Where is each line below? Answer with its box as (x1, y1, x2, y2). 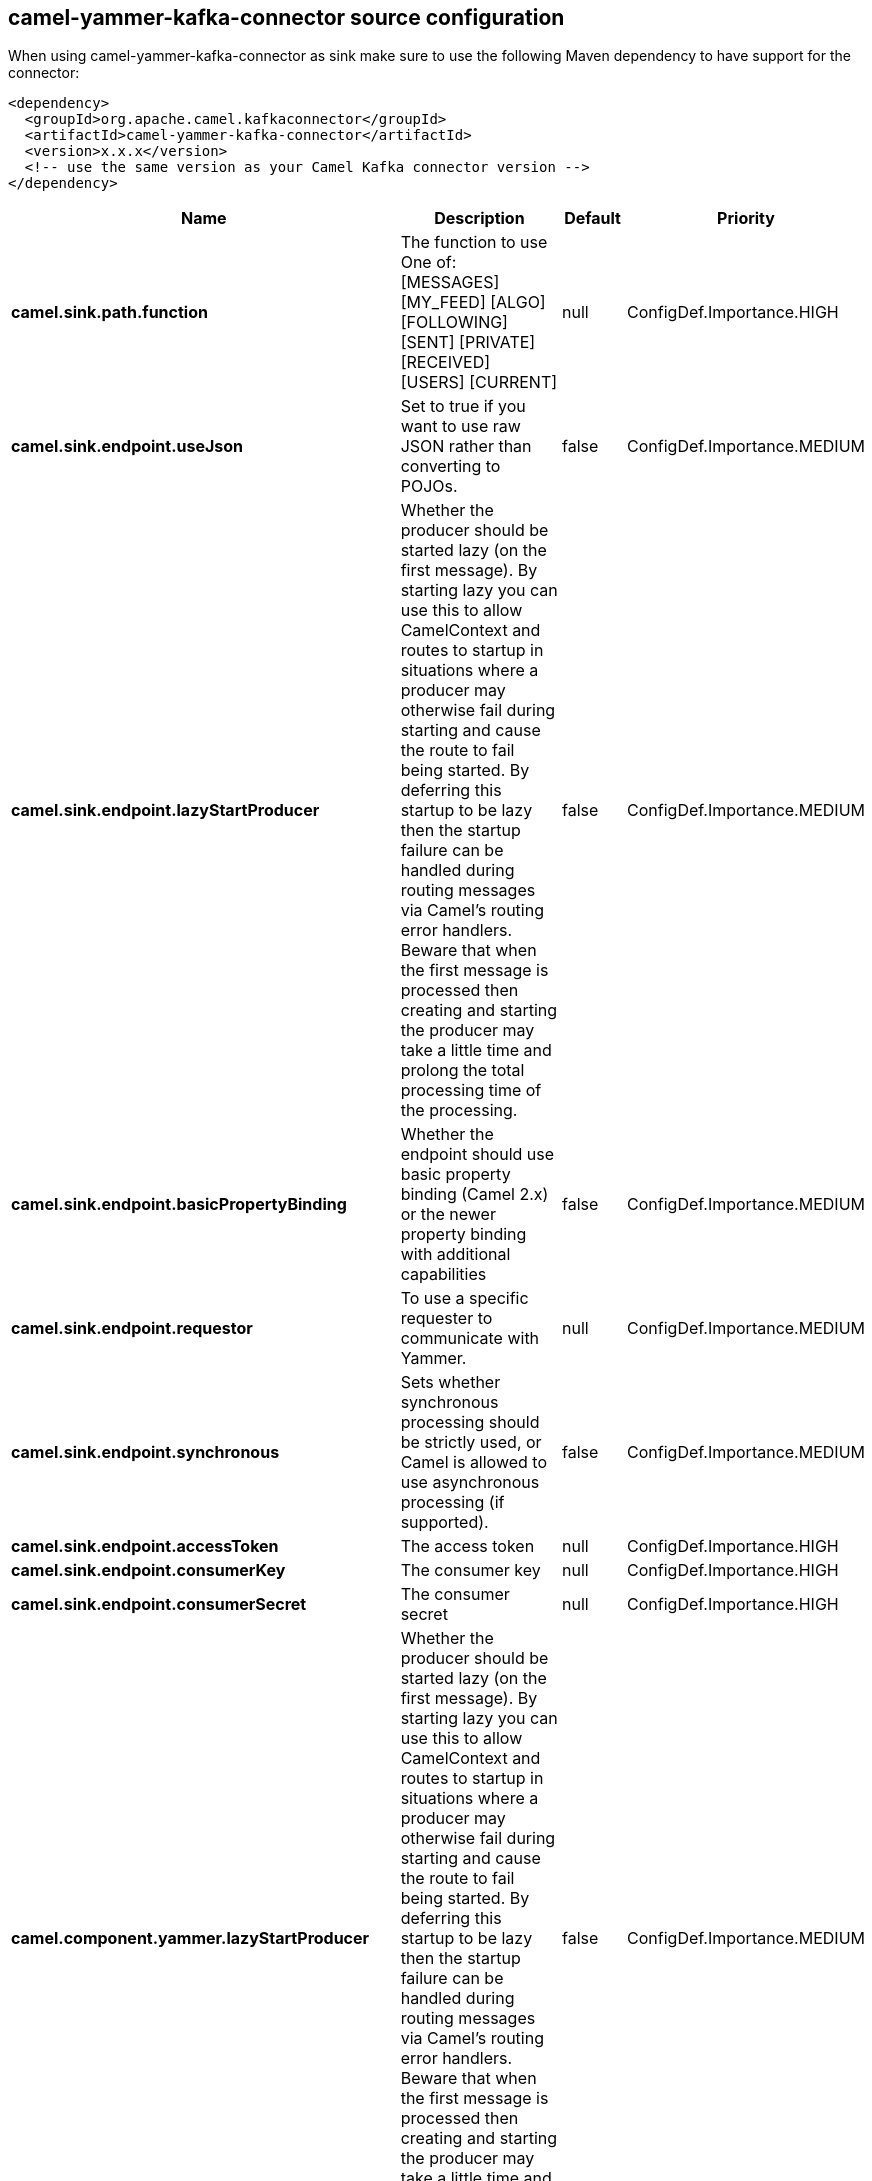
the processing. (400, 1100, 518, 1121)
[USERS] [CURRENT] (400, 372, 558, 393)
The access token (400, 1536, 535, 1557)
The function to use (400, 232, 548, 253)
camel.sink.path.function (11, 302, 208, 323)
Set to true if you (400, 396, 526, 417)
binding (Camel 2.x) (400, 1184, 549, 1205)
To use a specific (400, 1288, 529, 1309)
